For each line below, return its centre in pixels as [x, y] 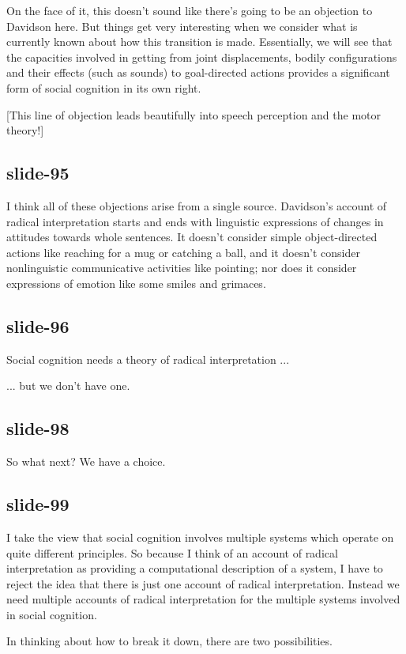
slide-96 [38, 325]
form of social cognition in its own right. [104, 87]
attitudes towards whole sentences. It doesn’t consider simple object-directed [192, 237]
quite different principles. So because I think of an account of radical [172, 552]
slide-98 [38, 428]
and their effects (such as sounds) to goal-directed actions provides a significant [198, 72]
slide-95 [38, 173]
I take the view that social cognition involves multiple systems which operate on [200, 537]
